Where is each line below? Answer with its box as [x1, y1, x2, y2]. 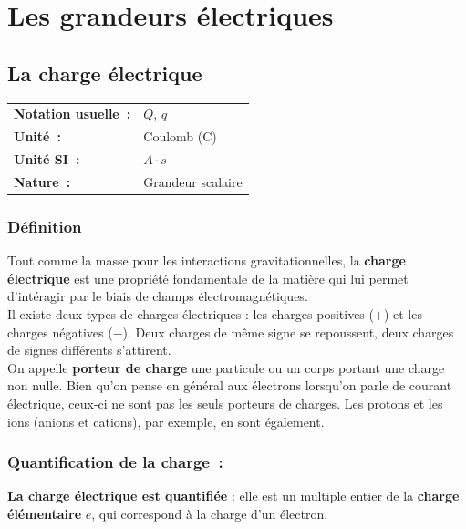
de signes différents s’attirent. [7, 340, 171, 359]
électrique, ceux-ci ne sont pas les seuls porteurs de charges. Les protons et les [7, 393, 443, 412]
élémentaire [7, 503, 82, 523]
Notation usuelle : [14, 104, 131, 123]
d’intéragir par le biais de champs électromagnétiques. [7, 286, 308, 306]
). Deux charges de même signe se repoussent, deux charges [122, 322, 454, 341]
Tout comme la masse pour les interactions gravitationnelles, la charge [7, 251, 406, 270]
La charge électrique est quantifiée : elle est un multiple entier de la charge [7, 486, 460, 505]
